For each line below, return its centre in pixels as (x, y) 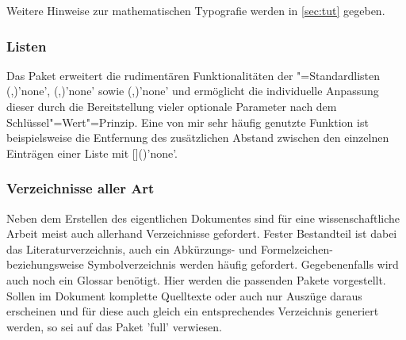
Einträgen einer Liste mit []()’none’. (92, 153)
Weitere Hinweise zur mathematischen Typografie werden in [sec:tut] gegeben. (196, 10)
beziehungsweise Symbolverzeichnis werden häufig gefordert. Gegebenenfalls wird (203, 264)
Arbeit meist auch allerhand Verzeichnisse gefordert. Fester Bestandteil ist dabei (202, 233)
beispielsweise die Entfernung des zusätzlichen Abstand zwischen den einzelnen (198, 138)
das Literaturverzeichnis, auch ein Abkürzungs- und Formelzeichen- (170, 248)
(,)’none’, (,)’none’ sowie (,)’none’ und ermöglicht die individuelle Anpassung (193, 91)
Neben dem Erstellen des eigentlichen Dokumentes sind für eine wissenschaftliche (203, 218)
